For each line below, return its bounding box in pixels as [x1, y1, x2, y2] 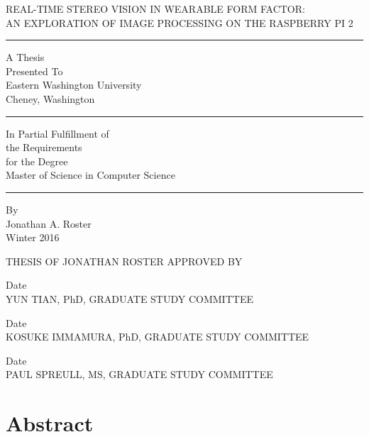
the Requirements [6, 140, 82, 155]
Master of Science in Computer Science [6, 167, 175, 182]
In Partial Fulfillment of [6, 126, 109, 140]
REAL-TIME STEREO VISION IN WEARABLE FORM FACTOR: [6, 1, 305, 16]
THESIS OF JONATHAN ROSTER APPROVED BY [6, 253, 243, 268]
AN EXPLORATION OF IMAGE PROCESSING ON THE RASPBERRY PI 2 [6, 15, 353, 30]
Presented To [6, 63, 63, 78]
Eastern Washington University [6, 77, 142, 92]
